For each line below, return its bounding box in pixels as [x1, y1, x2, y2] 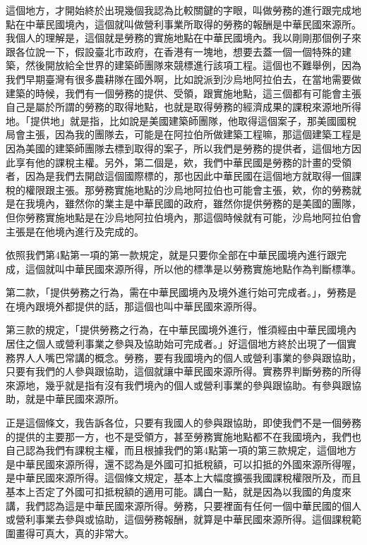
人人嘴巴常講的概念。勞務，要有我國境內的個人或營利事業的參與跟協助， [25, 350, 361, 365]
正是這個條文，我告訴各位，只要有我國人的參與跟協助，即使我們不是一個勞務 [6, 415, 361, 430]
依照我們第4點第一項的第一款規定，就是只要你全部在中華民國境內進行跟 [6, 247, 337, 262]
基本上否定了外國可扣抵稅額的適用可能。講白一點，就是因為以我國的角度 [6, 484, 342, 498]
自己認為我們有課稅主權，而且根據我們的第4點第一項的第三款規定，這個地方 [6, 443, 356, 458]
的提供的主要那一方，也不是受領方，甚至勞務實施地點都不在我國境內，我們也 [6, 429, 361, 443]
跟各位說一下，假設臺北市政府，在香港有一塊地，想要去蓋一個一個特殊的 [6, 44, 342, 59]
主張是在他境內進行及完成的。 [6, 223, 144, 238]
